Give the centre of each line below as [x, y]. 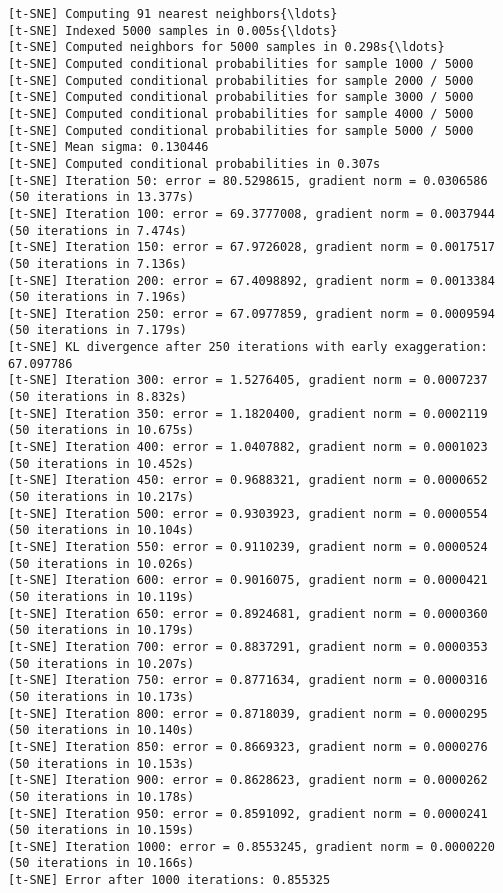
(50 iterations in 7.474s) [97, 230]
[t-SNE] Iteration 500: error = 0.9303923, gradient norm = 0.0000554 [248, 513]
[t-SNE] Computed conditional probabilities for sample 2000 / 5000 [241, 80]
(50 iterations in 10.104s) [101, 530]
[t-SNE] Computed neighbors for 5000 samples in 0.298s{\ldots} [226, 47]
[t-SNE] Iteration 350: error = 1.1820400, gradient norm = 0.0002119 [248, 413]
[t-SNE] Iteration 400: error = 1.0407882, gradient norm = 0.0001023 [248, 447]
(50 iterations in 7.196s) [97, 297]
